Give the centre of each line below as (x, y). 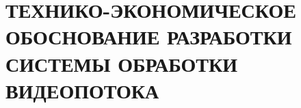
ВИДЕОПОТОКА (82, 90)
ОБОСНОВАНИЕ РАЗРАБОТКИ (149, 37)
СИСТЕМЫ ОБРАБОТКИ (122, 63)
